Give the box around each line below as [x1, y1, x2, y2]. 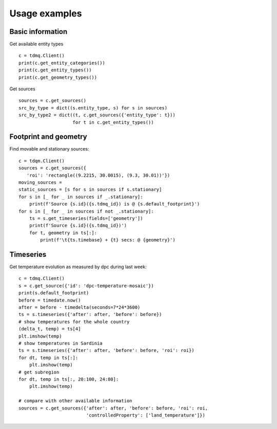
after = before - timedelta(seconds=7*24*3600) [18, 305, 141, 310]
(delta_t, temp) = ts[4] [18, 326, 81, 332]
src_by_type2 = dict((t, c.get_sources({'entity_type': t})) [18, 112, 175, 118]
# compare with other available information [18, 398, 133, 404]
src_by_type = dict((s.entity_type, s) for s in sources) [18, 105, 168, 110]
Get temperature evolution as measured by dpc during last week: [9, 264, 147, 270]
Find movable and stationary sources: [9, 146, 89, 152]
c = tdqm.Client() [18, 158, 65, 164]
